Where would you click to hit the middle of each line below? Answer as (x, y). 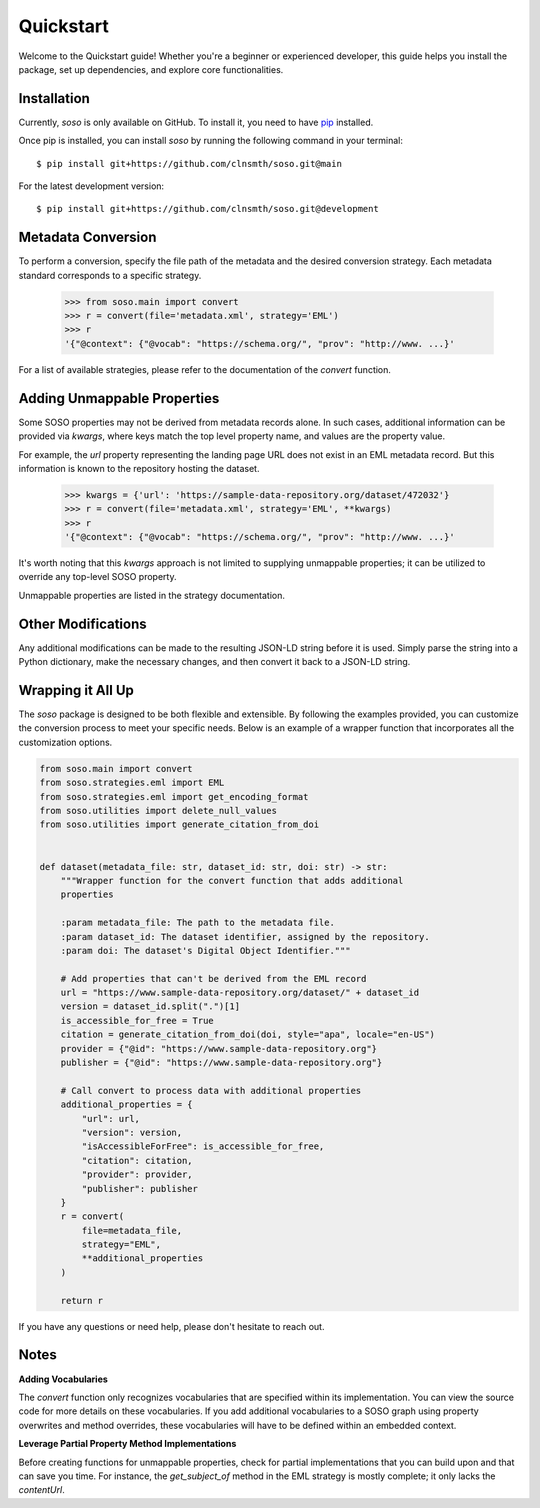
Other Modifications (82, 623)
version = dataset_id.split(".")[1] (150, 1006)
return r (82, 1300)
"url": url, (110, 1118)
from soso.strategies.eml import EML (132, 783)
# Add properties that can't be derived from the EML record (213, 978)
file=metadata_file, (132, 1230)
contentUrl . (41, 1490)
